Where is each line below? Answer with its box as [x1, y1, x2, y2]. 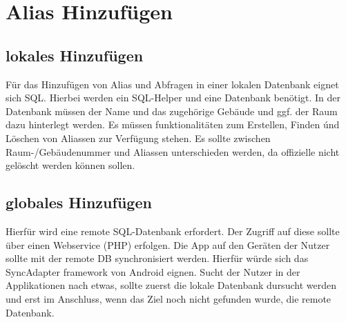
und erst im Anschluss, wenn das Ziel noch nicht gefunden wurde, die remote [6, 291, 331, 305]
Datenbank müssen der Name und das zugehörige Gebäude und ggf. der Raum [6, 103, 338, 118]
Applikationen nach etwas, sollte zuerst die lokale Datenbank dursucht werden [6, 278, 336, 292]
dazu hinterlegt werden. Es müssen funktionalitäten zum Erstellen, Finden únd [6, 117, 340, 132]
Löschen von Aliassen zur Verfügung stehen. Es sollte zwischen [6, 130, 271, 145]
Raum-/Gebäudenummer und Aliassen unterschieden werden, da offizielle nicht [6, 144, 340, 159]
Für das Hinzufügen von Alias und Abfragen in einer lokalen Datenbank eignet [6, 77, 339, 91]
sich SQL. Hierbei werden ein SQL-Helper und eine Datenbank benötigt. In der [6, 90, 341, 105]
